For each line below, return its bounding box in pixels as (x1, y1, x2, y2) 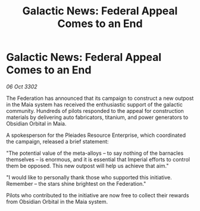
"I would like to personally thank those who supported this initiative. (6, 173, 173, 181)
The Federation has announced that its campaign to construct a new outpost (6, 94, 194, 102)
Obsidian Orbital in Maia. (6, 120, 67, 127)
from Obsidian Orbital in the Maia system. (6, 198, 108, 205)
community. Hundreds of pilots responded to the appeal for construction (6, 107, 185, 114)
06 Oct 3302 (6, 82, 37, 90)
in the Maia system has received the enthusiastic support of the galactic (6, 100, 183, 108)
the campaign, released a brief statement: (6, 137, 109, 145)
